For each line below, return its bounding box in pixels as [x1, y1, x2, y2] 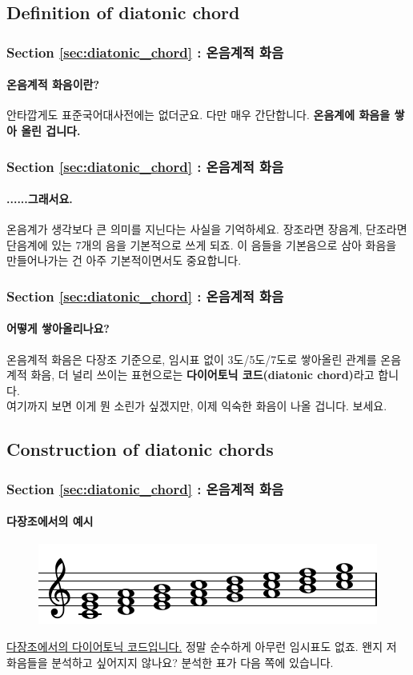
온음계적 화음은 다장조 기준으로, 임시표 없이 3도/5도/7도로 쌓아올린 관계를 [6, 350, 377, 367]
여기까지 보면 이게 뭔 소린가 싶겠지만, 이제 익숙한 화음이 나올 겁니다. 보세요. [6, 397, 387, 414]
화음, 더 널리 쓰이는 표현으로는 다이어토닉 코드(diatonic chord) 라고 [30, 366, 375, 383]
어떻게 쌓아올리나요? [6, 320, 110, 337]
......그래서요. [6, 190, 73, 207]
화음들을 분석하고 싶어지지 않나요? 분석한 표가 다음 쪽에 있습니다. [6, 653, 334, 670]
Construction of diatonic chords [6, 437, 274, 461]
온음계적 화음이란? [6, 76, 100, 93]
